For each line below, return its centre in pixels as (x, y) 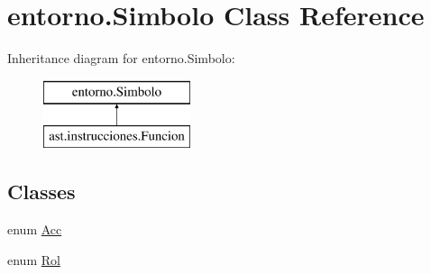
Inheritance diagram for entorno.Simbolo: (121, 58)
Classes (41, 192)
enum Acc (35, 229)
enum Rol (34, 259)
